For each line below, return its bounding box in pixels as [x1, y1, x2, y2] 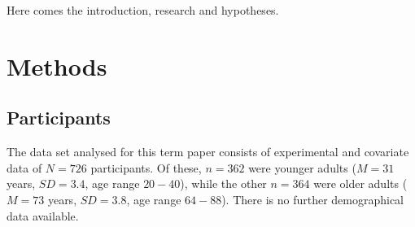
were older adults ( [313, 175, 408, 192]
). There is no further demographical [221, 190, 404, 207]
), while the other [180, 175, 267, 192]
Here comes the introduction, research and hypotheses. [7, 2, 279, 18]
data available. [7, 207, 79, 224]
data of [7, 159, 42, 176]
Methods [7, 49, 107, 82]
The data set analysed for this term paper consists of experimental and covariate [7, 143, 409, 160]
